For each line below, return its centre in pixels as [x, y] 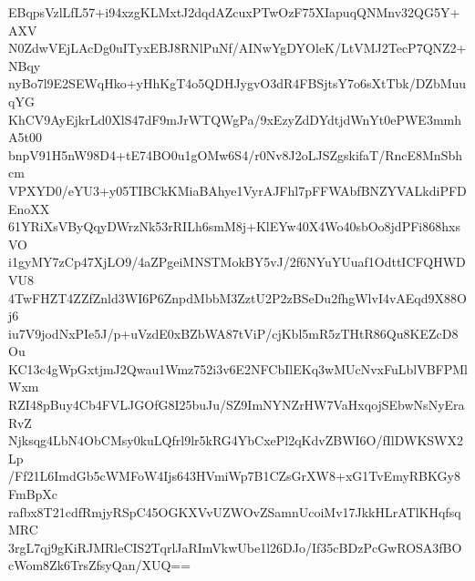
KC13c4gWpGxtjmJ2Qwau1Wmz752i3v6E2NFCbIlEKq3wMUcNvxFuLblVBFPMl [238, 368]
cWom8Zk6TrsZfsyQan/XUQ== [100, 565]
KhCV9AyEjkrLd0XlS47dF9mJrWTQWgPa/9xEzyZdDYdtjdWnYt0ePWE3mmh [235, 119]
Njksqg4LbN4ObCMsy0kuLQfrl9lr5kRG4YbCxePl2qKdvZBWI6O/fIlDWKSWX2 [236, 440]
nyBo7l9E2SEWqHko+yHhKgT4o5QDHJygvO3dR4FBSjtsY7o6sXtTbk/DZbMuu [237, 83]
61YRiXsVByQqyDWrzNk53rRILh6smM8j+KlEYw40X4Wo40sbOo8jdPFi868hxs [234, 226]
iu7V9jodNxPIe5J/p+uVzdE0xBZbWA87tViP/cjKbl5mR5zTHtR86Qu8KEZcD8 [233, 333]
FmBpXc [33, 494]
